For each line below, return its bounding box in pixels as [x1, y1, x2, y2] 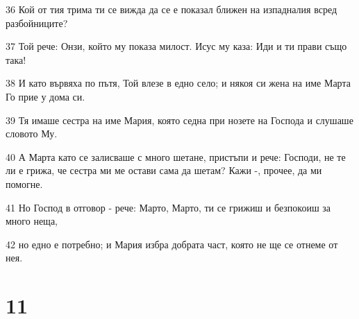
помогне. [6, 176, 43, 191]
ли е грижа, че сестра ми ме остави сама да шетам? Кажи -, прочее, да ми [6, 163, 322, 178]
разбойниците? [6, 15, 68, 30]
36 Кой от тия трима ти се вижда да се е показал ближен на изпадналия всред [6, 2, 337, 16]
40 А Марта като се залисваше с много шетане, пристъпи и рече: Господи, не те [6, 149, 346, 164]
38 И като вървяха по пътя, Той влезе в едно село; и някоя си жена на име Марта [6, 76, 351, 90]
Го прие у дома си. [6, 89, 85, 103]
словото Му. [6, 126, 58, 141]
